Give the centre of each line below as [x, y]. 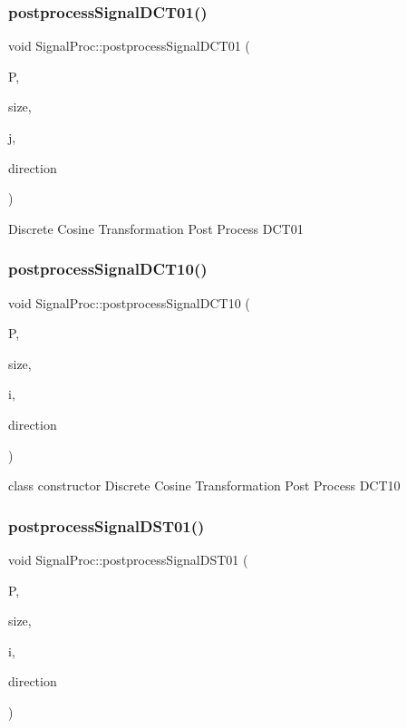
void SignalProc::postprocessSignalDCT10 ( [129, 302]
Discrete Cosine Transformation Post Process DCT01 [156, 228]
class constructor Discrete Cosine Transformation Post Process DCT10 [204, 485]
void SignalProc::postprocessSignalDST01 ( [128, 559]
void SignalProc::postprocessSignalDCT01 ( [129, 46]
